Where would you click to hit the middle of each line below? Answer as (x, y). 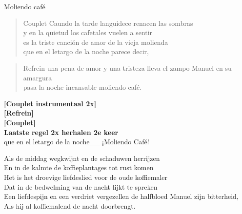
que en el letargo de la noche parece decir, (86, 51)
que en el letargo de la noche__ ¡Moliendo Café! (77, 142)
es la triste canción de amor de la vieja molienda (96, 42)
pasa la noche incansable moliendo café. (82, 87)
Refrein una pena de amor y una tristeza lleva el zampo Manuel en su (127, 68)
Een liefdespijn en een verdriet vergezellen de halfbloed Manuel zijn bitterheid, (121, 196)
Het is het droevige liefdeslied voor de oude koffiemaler (86, 177)
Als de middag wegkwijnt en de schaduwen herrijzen (82, 158)
